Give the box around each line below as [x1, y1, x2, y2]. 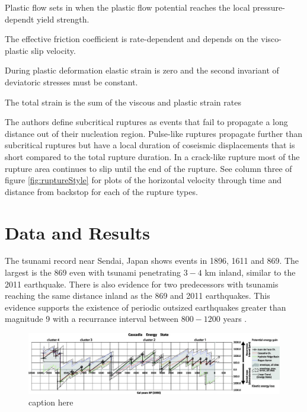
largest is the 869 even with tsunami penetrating [5, 266, 181, 279]
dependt [5, 12, 34, 25]
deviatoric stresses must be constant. [5, 75, 138, 88]
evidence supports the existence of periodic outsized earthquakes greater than [5, 301, 286, 313]
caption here [28, 396, 73, 408]
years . [223, 312, 247, 325]
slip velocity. [31, 44, 76, 56]
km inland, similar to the [204, 266, 296, 279]
